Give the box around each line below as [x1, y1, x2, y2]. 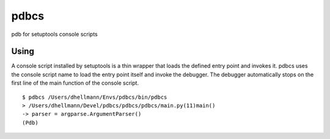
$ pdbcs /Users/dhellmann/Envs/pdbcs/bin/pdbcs [22, 93, 167, 101]
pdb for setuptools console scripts [11, 30, 98, 38]
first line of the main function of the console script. [11, 79, 139, 87]
